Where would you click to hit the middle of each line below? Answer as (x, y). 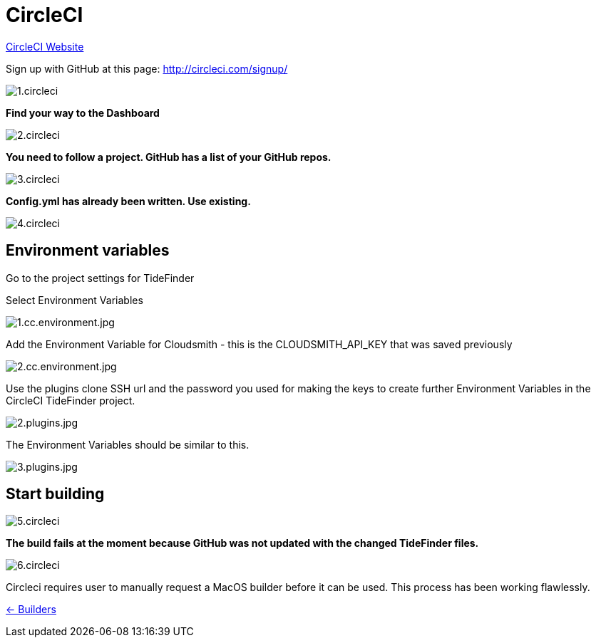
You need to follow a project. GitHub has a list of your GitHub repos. (169, 157)
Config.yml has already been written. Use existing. (128, 201)
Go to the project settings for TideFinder (100, 278)
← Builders (31, 610)
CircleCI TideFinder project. (71, 400)
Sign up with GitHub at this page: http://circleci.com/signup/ (147, 68)
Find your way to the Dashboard (83, 113)
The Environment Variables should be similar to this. (128, 444)
